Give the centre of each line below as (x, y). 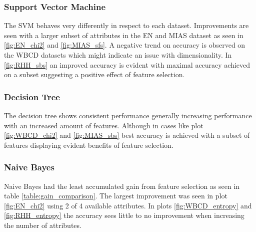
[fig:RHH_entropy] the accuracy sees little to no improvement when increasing (124, 215)
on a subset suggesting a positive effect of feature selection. (94, 74)
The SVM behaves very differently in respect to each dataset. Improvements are (126, 25)
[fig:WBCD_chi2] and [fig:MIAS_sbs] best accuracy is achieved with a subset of (127, 135)
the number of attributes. (43, 225)
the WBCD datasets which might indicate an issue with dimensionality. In (118, 55)
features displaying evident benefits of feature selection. (89, 145)
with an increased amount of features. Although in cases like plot (104, 125)
